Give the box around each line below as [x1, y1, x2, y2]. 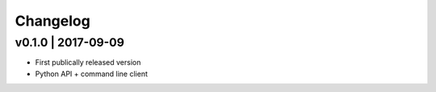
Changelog [15, 12, 90, 30]
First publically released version [35, 58, 141, 67]
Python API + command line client [35, 69, 149, 78]
